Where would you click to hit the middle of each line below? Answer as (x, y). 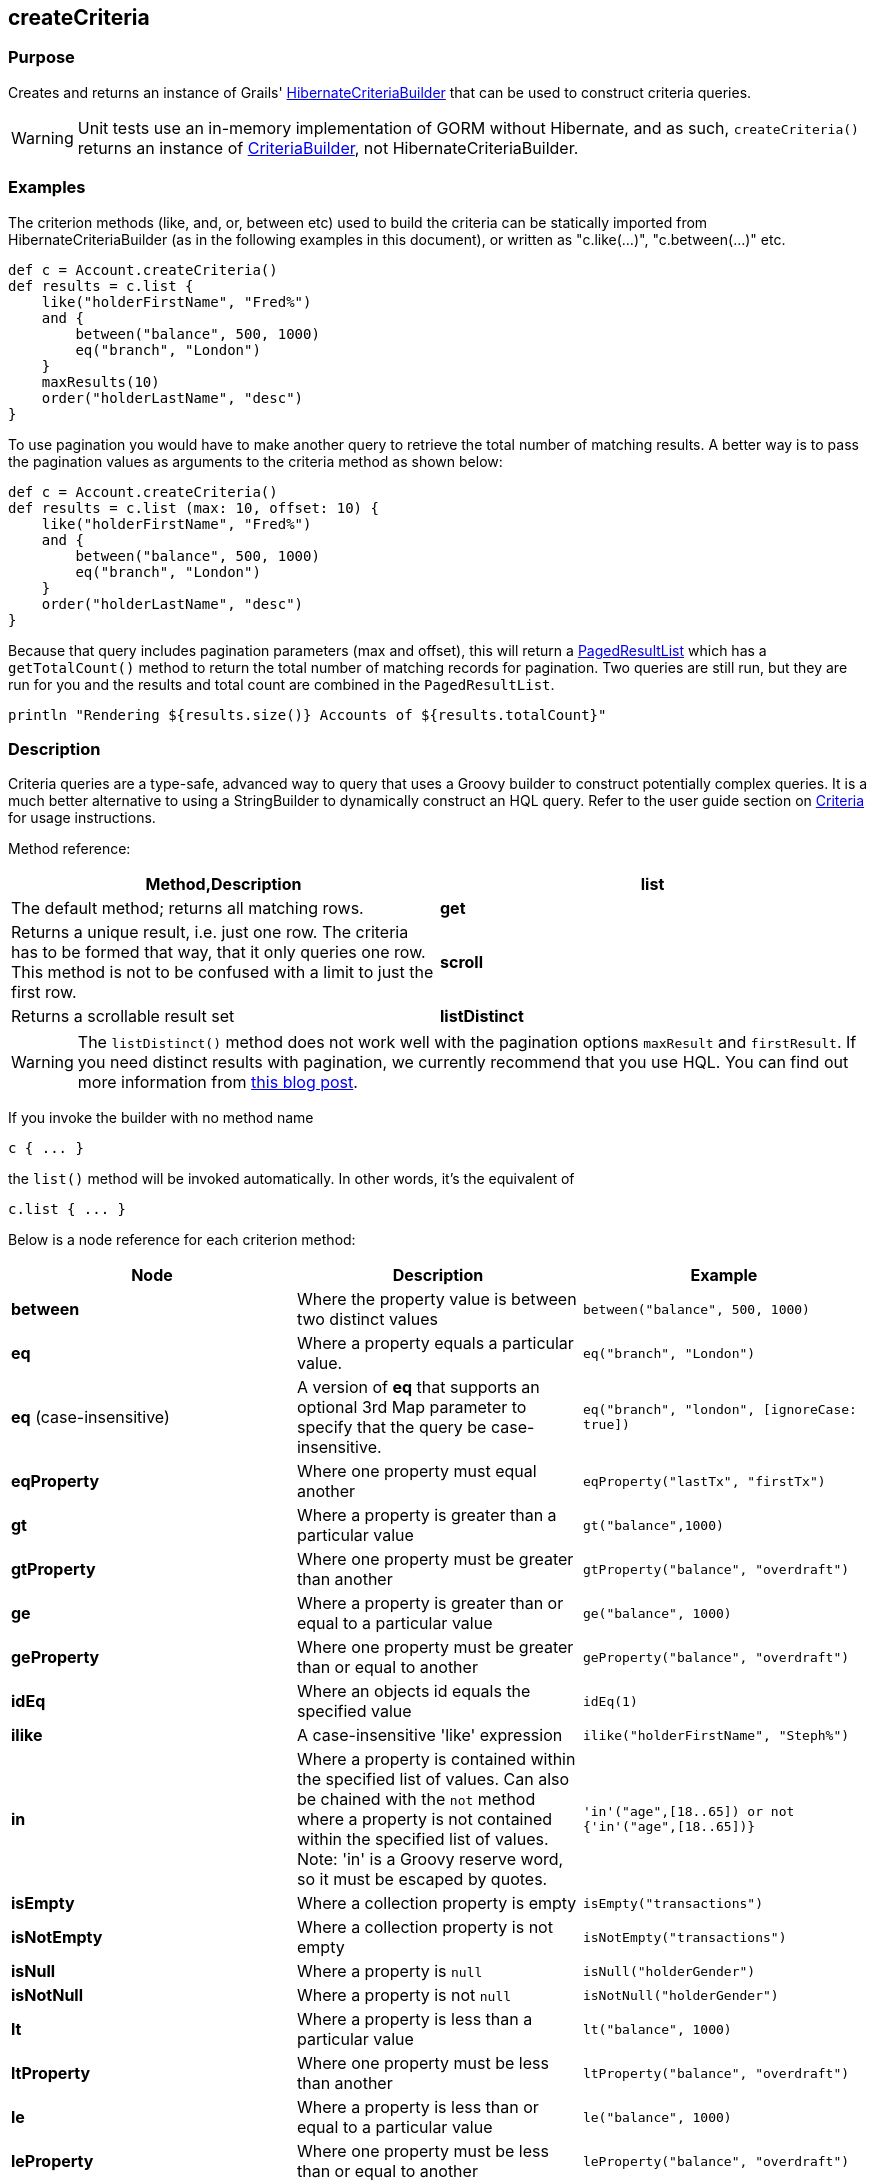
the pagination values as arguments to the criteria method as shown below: (255, 461)
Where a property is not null (404, 1995)
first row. (44, 992)
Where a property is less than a (414, 2019)
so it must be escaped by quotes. (422, 1879)
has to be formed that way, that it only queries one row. (218, 952)
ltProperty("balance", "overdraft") (716, 2073)
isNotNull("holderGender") (680, 1995)
